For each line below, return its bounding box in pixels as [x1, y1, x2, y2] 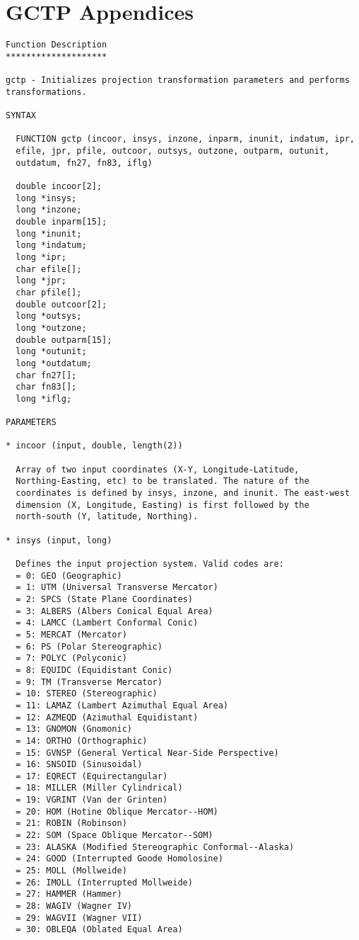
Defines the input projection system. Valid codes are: [16, 559, 284, 569]
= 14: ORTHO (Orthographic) [16, 735, 148, 746]
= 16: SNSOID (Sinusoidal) [16, 759, 143, 770]
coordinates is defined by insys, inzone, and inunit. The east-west [16, 488, 350, 499]
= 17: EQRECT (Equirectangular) [16, 771, 168, 781]
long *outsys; [16, 311, 82, 322]
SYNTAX [6, 111, 36, 121]
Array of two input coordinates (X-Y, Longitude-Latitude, [16, 464, 300, 475]
